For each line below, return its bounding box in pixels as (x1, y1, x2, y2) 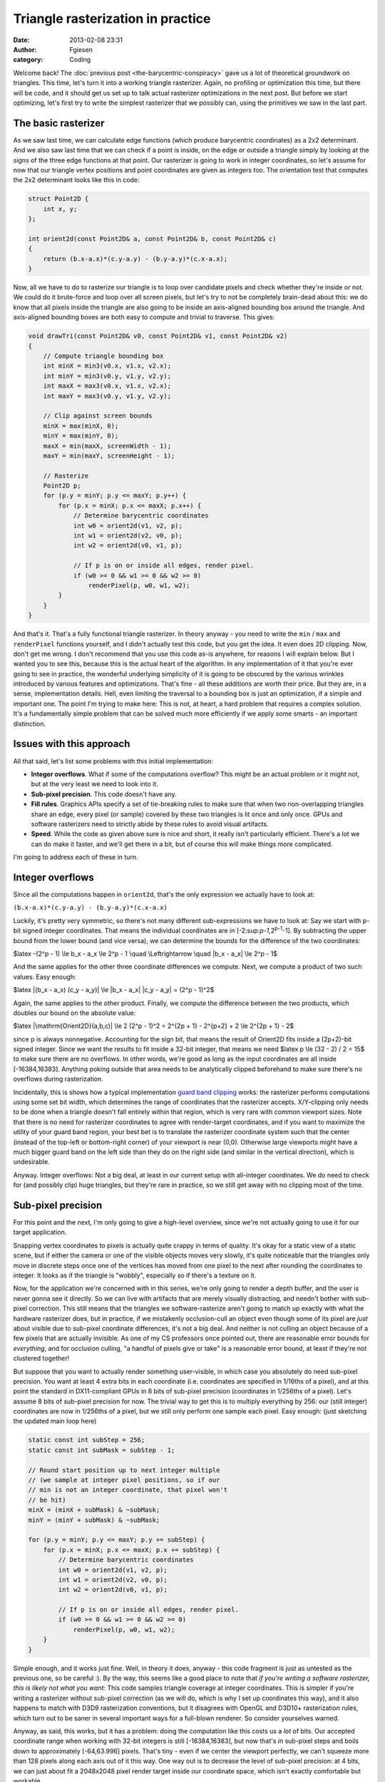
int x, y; (43, 205, 78, 213)
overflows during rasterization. (13, 1075, 103, 1083)
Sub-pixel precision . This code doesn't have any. (31, 790, 178, 798)
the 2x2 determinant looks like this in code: (13, 175, 140, 185)
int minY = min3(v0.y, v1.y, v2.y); (43, 371, 171, 380)
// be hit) (28, 1495, 66, 1504)
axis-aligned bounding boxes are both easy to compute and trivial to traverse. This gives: (13, 313, 275, 321)
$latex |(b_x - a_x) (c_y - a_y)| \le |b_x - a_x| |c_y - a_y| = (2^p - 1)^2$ (13, 986, 215, 994)
